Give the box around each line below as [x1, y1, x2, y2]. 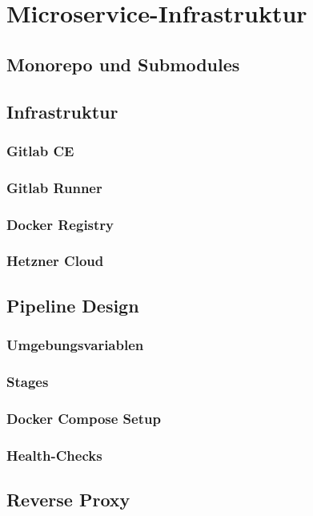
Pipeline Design [6, 292, 139, 317]
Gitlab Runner [6, 177, 102, 197]
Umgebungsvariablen [6, 335, 144, 355]
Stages [6, 371, 49, 391]
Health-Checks [6, 445, 102, 465]
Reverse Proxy [6, 486, 130, 511]
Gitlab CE [6, 140, 74, 160]
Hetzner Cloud [6, 251, 104, 271]
